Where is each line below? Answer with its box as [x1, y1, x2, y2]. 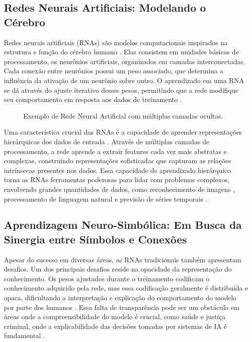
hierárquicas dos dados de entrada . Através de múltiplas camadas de [4, 136, 209, 146]
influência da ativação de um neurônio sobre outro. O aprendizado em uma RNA [4, 75, 244, 85]
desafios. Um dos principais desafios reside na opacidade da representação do [4, 264, 232, 274]
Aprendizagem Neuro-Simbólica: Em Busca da [4, 217, 242, 232]
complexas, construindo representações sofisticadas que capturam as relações [4, 155, 231, 166]
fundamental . [4, 330, 45, 341]
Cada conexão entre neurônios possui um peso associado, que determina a [4, 66, 223, 76]
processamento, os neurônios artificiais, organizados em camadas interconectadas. [4, 56, 245, 66]
